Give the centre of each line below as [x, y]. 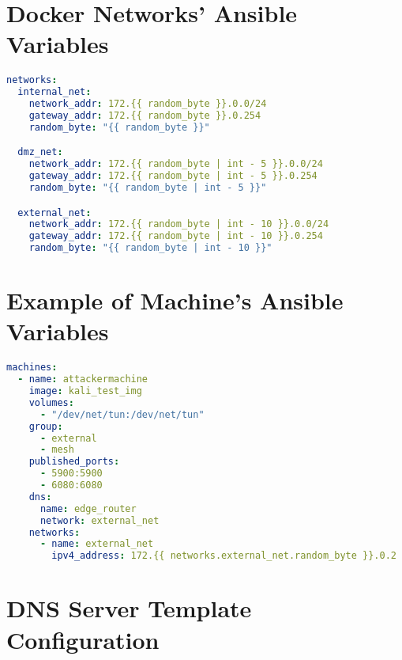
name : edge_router [88, 508]
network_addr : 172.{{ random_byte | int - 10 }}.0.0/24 [179, 224]
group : [46, 426]
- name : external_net [97, 544]
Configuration [83, 639]
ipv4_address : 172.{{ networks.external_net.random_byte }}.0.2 [224, 556]
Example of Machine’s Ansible [175, 300]
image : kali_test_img [85, 391]
